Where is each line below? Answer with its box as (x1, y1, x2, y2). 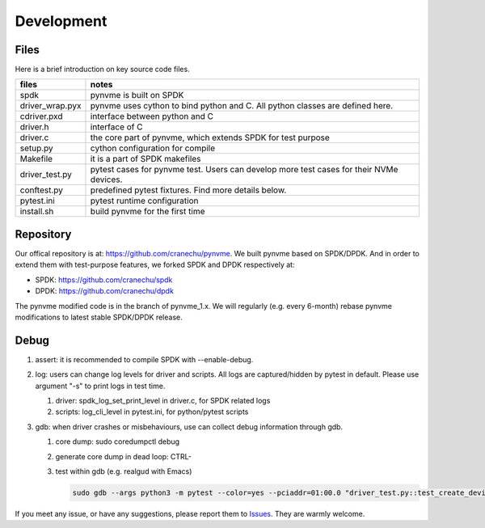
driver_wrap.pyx (19, 100, 82, 112)
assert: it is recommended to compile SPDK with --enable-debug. (35, 354, 254, 364)
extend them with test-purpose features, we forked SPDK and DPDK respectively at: (15, 260, 295, 270)
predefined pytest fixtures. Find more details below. (90, 184, 287, 196)
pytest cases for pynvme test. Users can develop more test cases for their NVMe (90, 164, 399, 175)
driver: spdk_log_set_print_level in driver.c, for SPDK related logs (55, 396, 271, 405)
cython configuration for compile (90, 142, 216, 154)
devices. (90, 174, 123, 185)
